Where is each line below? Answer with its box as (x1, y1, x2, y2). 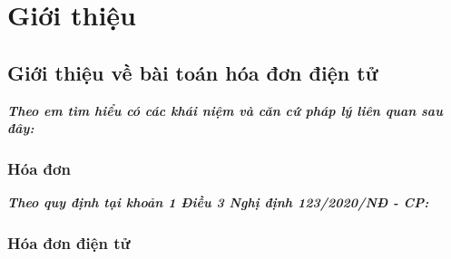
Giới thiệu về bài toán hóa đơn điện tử (7, 58, 378, 86)
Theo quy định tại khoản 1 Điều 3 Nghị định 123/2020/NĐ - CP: (7, 192, 429, 211)
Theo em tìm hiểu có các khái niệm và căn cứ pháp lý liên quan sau (7, 101, 443, 120)
